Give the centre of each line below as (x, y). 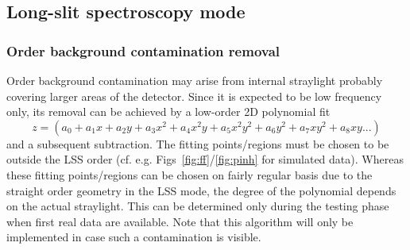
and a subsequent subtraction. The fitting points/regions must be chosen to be (198, 143)
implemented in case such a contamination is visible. (134, 237)
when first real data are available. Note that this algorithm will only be (180, 221)
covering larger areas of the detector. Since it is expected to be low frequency (194, 96)
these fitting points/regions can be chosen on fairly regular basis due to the (190, 174)
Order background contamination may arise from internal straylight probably (195, 80)
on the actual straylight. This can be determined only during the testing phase (198, 206)
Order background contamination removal (143, 50)
